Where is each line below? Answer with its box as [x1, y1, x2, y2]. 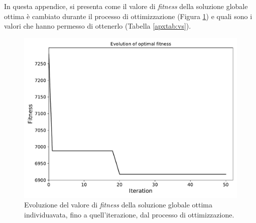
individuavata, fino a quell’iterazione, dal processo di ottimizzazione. [24, 209, 234, 219]
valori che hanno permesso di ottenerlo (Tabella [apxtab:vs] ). [4, 21, 191, 31]
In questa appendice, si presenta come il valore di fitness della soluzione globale [4, 1, 248, 11]
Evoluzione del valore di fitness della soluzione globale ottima [24, 199, 212, 210]
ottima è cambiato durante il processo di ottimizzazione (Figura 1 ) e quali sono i [4, 11, 252, 21]
